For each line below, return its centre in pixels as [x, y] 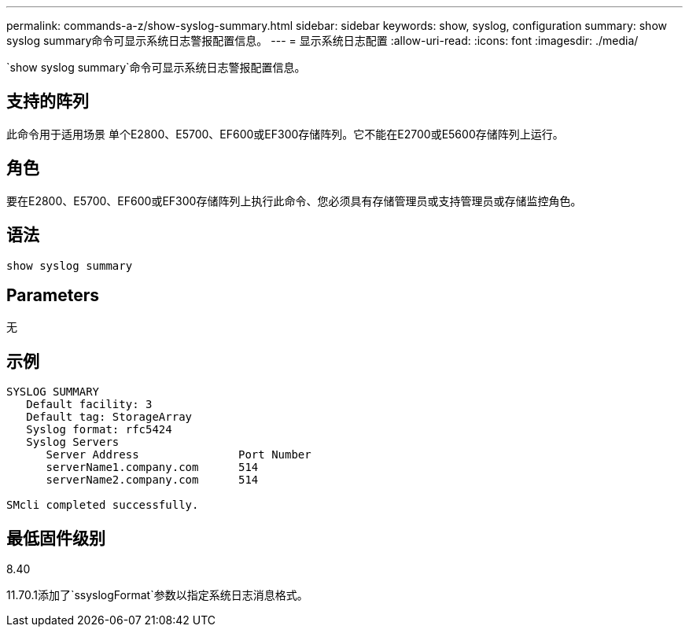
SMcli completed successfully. [103, 505]
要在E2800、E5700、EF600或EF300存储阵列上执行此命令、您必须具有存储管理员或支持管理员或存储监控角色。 [294, 201]
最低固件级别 [56, 538]
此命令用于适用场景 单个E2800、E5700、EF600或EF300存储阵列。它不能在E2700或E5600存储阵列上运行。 [285, 134]
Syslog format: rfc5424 [99, 430]
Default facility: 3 [89, 405]
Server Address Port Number [179, 455]
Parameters [53, 295]
